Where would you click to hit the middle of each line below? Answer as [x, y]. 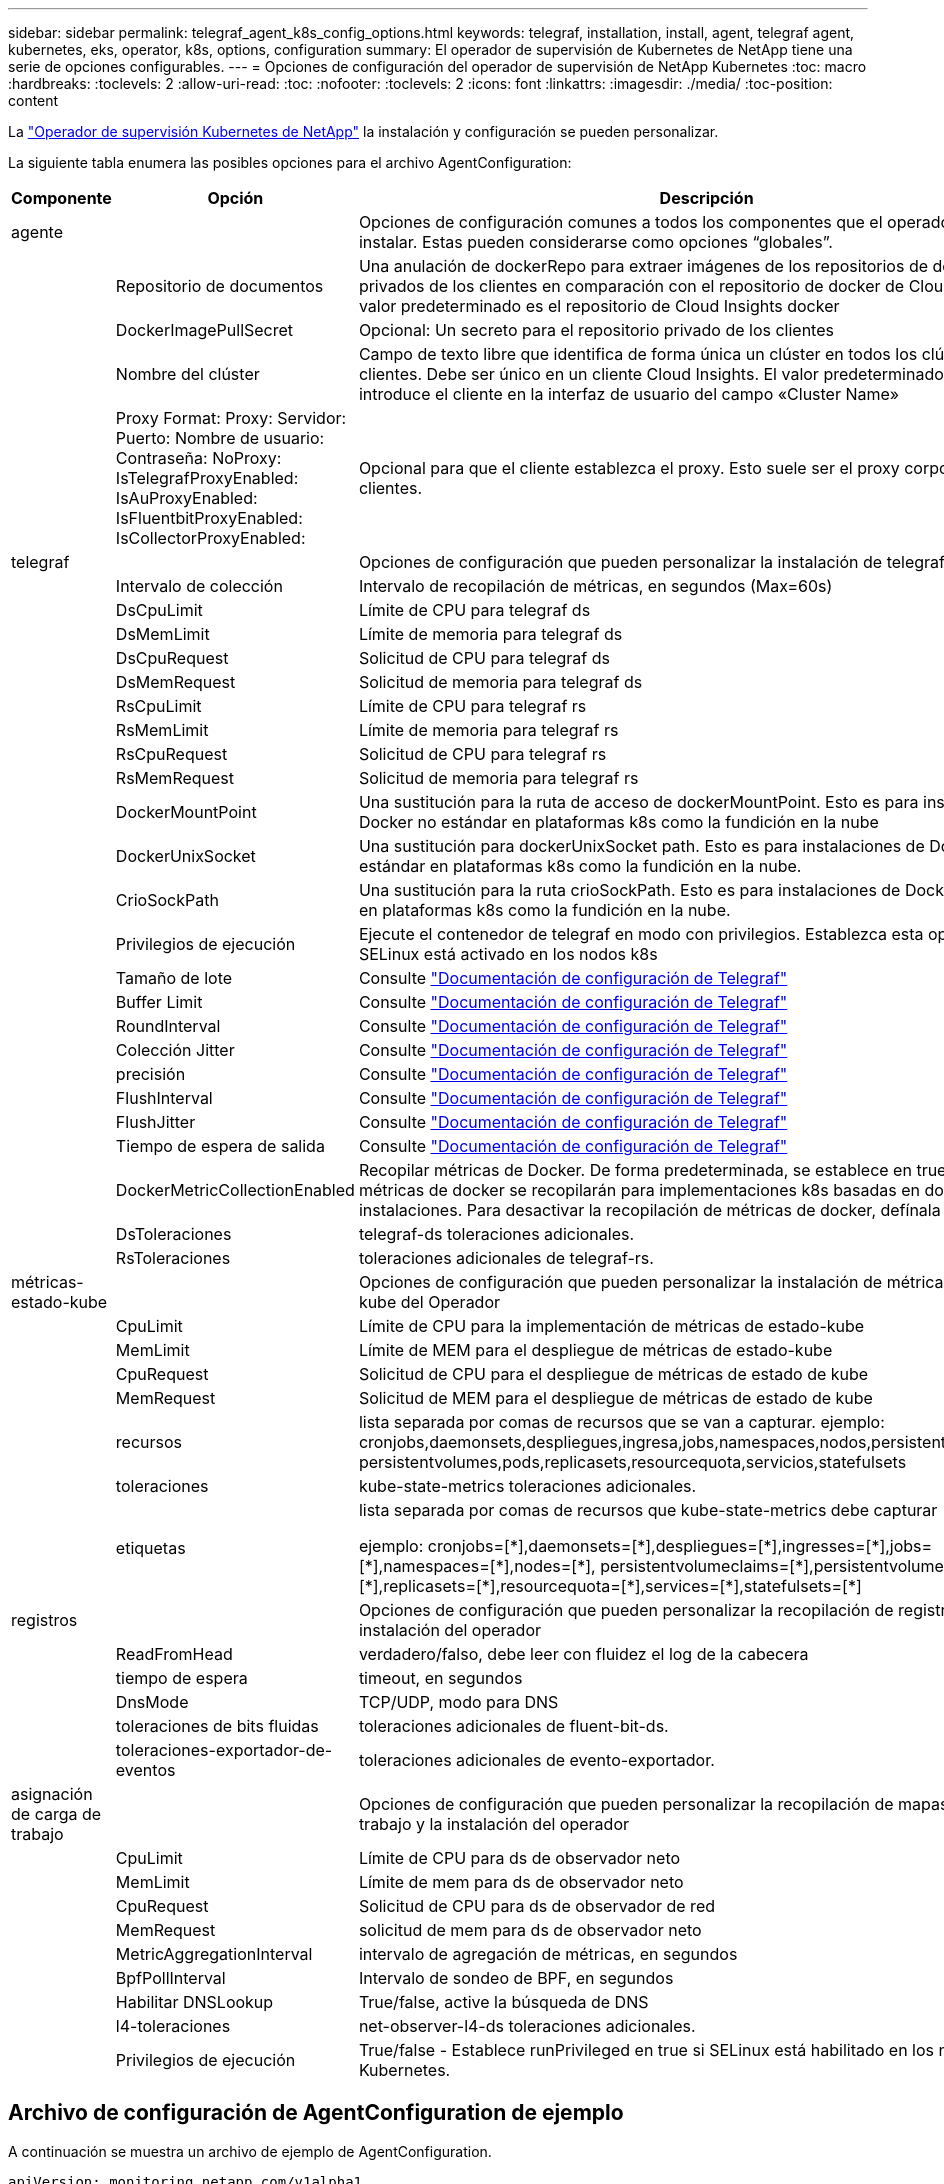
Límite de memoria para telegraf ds [490, 634]
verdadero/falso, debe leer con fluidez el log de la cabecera [583, 1654]
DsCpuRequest [172, 658]
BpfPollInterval [170, 1978]
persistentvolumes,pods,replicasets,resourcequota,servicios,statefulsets [632, 1462]
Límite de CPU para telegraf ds [474, 610]
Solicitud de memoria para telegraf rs [498, 778]
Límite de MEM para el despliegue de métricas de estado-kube [595, 1350]
